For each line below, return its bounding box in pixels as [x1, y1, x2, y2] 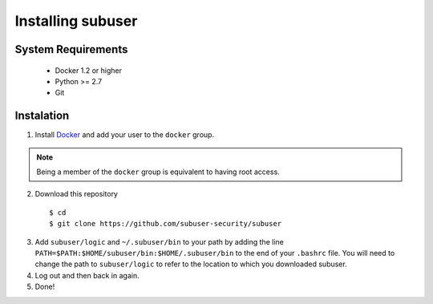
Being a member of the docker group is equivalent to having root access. [36, 167, 280, 176]
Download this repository [34, 189, 118, 199]
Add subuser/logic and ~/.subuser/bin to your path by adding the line [34, 237, 284, 246]
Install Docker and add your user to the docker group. [34, 130, 215, 140]
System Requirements [14, 43, 128, 56]
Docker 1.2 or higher [55, 65, 123, 75]
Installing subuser [14, 12, 138, 30]
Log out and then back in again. [34, 270, 140, 280]
